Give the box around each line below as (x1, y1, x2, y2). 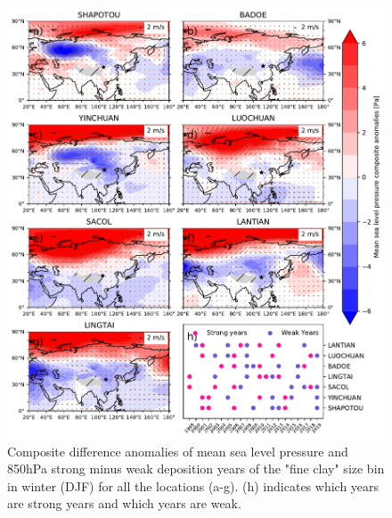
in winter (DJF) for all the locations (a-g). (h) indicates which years (7, 476, 380, 495)
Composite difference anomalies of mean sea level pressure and (7, 441, 348, 460)
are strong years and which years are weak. (7, 494, 241, 513)
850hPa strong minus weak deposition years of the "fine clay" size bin (7, 459, 385, 478)
